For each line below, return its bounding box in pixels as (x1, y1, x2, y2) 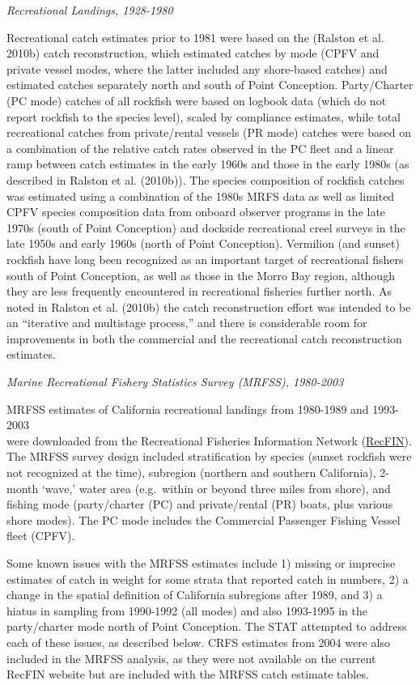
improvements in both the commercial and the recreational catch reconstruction (6, 330, 402, 347)
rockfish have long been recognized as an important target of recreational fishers (6, 250, 404, 267)
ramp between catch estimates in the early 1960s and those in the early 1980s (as (6, 155, 409, 172)
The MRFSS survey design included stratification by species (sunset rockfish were (6, 448, 412, 465)
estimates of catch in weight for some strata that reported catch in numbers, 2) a (6, 570, 409, 587)
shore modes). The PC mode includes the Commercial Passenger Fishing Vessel (6, 511, 401, 528)
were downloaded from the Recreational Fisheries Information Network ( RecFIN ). (6, 432, 412, 449)
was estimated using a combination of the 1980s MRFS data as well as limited (6, 187, 395, 204)
